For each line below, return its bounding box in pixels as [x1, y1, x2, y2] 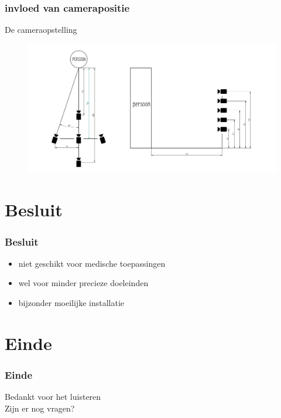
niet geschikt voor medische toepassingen [18, 257, 166, 269]
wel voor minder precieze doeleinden [18, 277, 149, 289]
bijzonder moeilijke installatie [18, 297, 124, 309]
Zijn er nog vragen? [5, 402, 75, 414]
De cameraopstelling [5, 23, 77, 36]
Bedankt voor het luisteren [5, 390, 101, 403]
